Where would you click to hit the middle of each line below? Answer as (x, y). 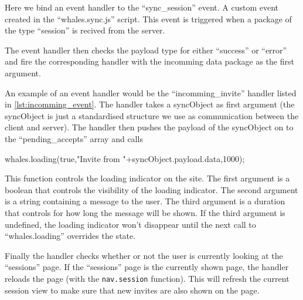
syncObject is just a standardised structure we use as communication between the (152, 115)
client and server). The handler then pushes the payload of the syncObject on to (149, 127)
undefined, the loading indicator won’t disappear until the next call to (130, 224)
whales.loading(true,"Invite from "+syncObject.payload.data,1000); (125, 158)
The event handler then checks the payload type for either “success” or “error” (146, 50)
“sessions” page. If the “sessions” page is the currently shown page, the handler (147, 267)
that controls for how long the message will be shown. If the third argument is (145, 212)
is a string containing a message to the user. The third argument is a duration (145, 201)
